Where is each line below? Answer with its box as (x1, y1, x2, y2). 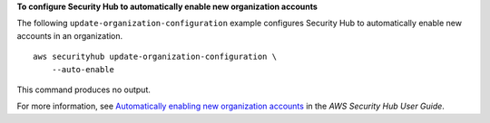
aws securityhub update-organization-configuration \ (33, 52, 277, 62)
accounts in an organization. (16, 30, 123, 41)
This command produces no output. (16, 84, 152, 95)
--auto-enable (51, 64, 115, 74)
